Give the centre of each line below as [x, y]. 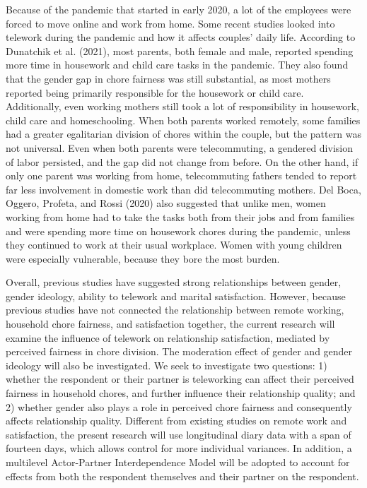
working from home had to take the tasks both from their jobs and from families [180, 216]
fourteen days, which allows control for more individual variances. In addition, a [179, 448]
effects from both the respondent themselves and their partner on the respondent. [182, 476]
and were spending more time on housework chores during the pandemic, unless [178, 231]
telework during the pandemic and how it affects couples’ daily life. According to [181, 37]
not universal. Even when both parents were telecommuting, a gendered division [179, 147]
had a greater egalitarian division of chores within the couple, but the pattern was [183, 134]
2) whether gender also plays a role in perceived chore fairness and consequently [179, 406]
